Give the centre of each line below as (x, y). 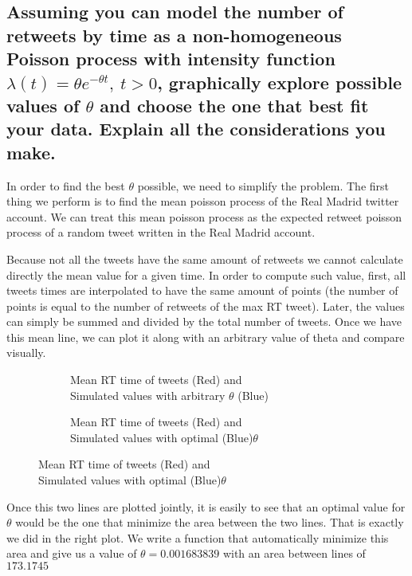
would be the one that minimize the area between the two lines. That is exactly (210, 522)
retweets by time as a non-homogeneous (174, 35)
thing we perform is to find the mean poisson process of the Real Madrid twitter (203, 201)
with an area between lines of (294, 553)
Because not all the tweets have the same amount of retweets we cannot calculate (205, 259)
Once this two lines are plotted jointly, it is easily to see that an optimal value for (206, 506)
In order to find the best (66, 185)
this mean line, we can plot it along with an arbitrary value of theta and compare (206, 337)
